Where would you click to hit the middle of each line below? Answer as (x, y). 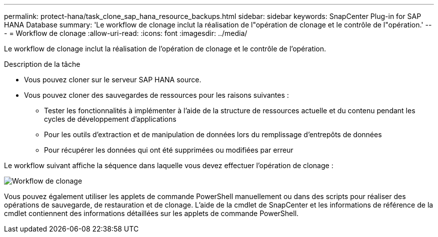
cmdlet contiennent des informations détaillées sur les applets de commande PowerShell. (151, 213)
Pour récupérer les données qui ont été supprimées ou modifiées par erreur (169, 150)
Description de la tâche (42, 64)
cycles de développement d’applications (110, 119)
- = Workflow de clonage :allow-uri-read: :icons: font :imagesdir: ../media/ (126, 33)
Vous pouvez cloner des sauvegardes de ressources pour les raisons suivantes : (156, 95)
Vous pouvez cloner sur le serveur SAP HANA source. (113, 80)
